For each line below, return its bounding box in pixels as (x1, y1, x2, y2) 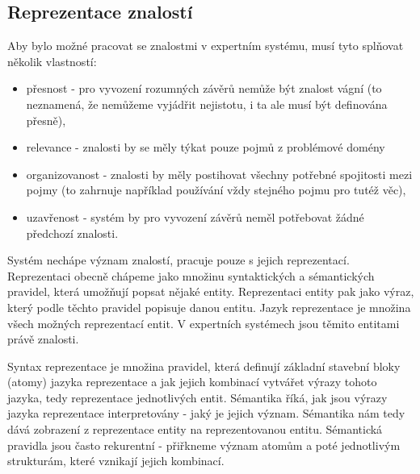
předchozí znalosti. (26, 224, 119, 241)
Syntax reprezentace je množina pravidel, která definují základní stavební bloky (7, 357, 401, 374)
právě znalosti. (7, 331, 79, 347)
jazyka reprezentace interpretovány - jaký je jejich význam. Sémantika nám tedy (7, 405, 405, 422)
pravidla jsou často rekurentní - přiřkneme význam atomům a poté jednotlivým (7, 436, 401, 453)
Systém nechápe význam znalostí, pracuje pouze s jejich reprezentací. (7, 252, 350, 268)
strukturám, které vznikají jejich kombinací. (7, 452, 225, 469)
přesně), (26, 111, 66, 128)
